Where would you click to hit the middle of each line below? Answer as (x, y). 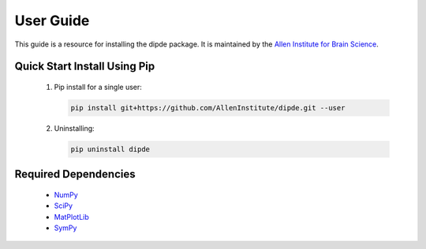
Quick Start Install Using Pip (85, 67)
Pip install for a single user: (98, 87)
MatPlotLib (72, 217)
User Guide (52, 20)
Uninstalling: (74, 128)
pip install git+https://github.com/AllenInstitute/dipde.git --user (208, 108)
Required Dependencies (75, 175)
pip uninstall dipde (110, 149)
